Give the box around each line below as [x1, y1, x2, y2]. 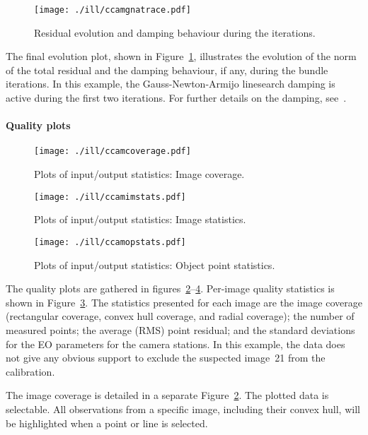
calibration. [6, 364, 55, 379]
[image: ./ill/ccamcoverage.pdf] [34, 146, 191, 157]
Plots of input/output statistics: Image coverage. [34, 167, 245, 181]
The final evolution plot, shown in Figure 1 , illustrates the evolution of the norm [6, 49, 357, 64]
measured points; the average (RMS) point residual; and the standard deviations [6, 322, 355, 337]
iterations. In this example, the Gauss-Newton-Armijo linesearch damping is [6, 76, 335, 91]
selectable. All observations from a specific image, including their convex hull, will [6, 401, 360, 416]
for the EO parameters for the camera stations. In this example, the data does [6, 336, 345, 351]
